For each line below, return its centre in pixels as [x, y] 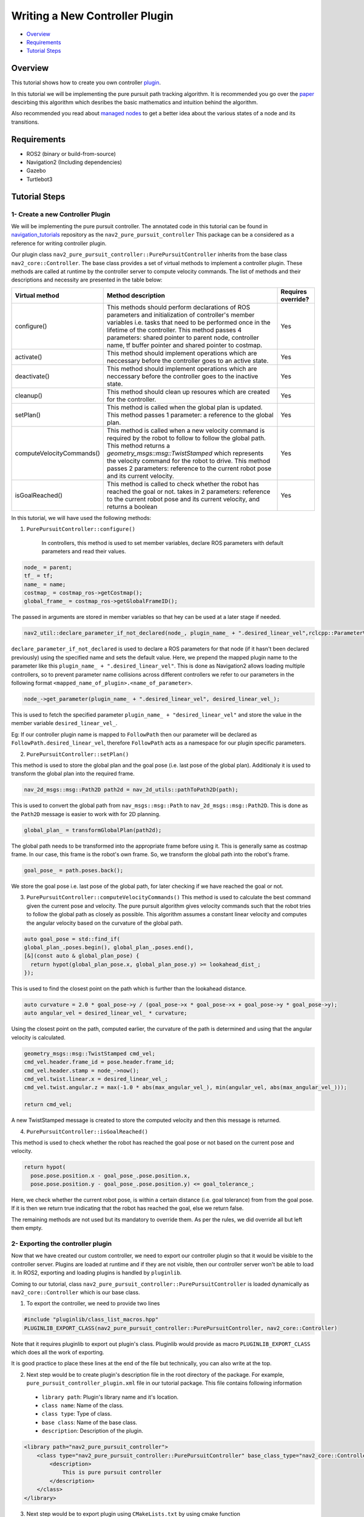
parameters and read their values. [84, 551]
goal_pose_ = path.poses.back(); [74, 870]
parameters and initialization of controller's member [181, 314]
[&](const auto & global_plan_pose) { [82, 956]
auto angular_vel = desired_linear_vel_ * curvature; [106, 1013]
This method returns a [139, 445]
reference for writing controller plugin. [59, 243]
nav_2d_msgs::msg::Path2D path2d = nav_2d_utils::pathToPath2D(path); [131, 790]
